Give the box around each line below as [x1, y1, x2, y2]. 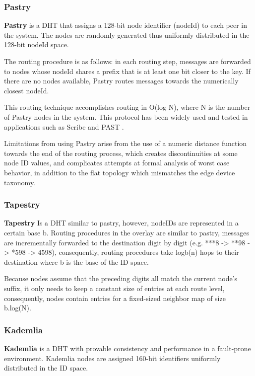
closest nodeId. [4, 85, 49, 95]
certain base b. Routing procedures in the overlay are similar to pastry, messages [4, 227, 250, 237]
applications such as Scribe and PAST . [4, 121, 124, 132]
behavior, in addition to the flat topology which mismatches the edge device [4, 167, 235, 177]
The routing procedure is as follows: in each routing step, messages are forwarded [4, 56, 251, 66]
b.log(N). [4, 302, 31, 313]
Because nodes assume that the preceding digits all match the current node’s [4, 273, 238, 284]
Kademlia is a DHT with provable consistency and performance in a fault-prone [4, 343, 251, 353]
